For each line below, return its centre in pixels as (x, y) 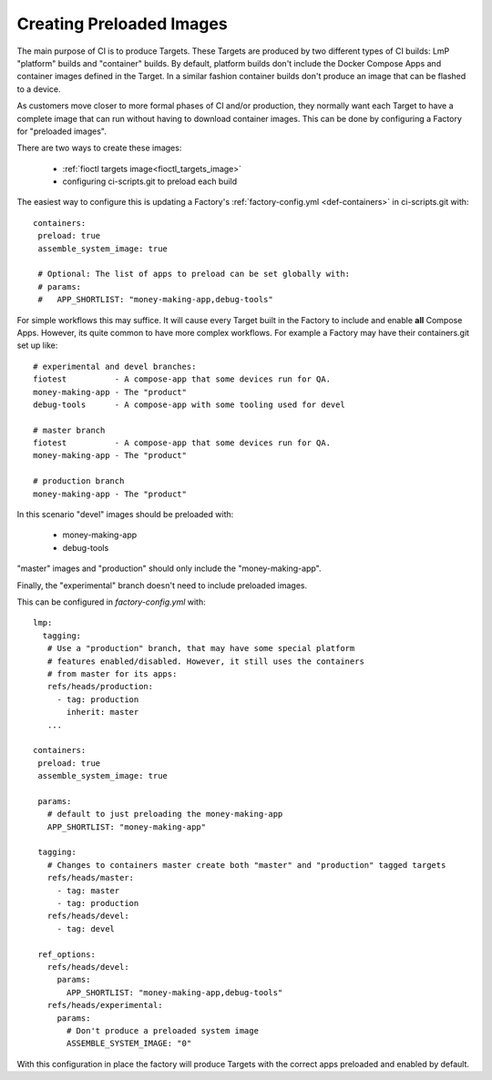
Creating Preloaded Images (122, 24)
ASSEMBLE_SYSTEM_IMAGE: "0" (129, 1044)
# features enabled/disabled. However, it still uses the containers (205, 661)
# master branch (69, 430)
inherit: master (103, 712)
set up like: (37, 345)
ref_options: (67, 954)
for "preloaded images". (61, 131)
